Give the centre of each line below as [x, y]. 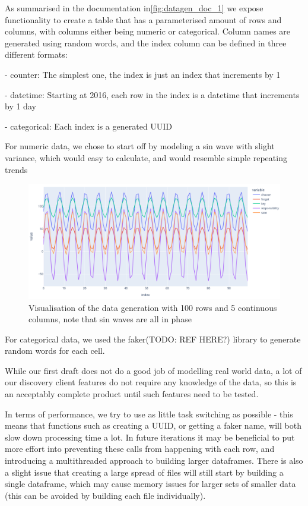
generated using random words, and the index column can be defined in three [146, 43]
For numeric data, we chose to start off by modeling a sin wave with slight [140, 146]
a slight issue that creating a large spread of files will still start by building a [144, 472]
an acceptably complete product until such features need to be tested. [132, 394]
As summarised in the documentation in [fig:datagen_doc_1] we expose [134, 8]
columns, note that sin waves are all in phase [110, 319]
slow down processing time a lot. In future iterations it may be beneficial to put [150, 437]
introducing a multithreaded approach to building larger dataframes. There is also [154, 461]
